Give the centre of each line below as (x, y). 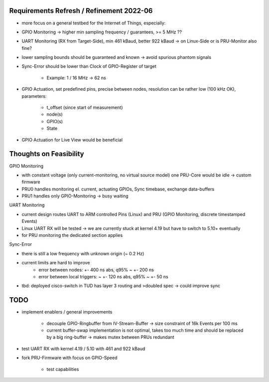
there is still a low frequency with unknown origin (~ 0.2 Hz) (83, 253)
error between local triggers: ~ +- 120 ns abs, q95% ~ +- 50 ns (104, 276)
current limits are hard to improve (56, 263)
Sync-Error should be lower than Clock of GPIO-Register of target (89, 66)
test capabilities (63, 369)
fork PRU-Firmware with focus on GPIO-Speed (69, 358)
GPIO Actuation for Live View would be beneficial (72, 140)
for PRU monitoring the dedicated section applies (72, 235)
